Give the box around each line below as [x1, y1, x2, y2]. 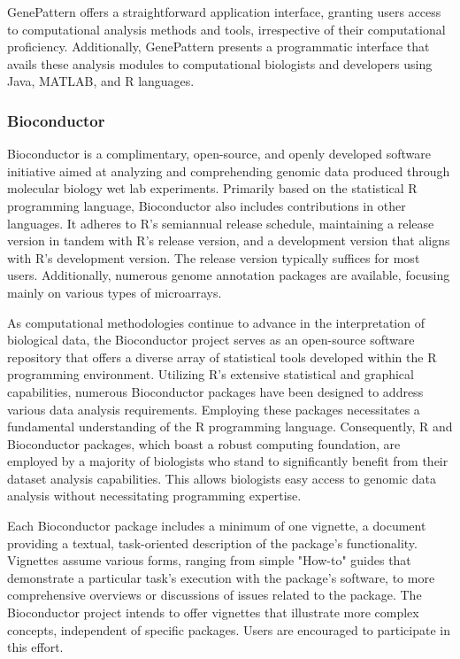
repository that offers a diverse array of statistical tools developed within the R [7, 347, 437, 366]
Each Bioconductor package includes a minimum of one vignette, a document [7, 516, 426, 535]
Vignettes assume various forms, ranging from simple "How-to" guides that [7, 551, 411, 570]
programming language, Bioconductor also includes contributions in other [7, 196, 406, 214]
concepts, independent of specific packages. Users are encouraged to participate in [7, 620, 451, 639]
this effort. [7, 638, 64, 656]
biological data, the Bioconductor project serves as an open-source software [7, 330, 415, 349]
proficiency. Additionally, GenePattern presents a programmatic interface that [7, 37, 430, 56]
